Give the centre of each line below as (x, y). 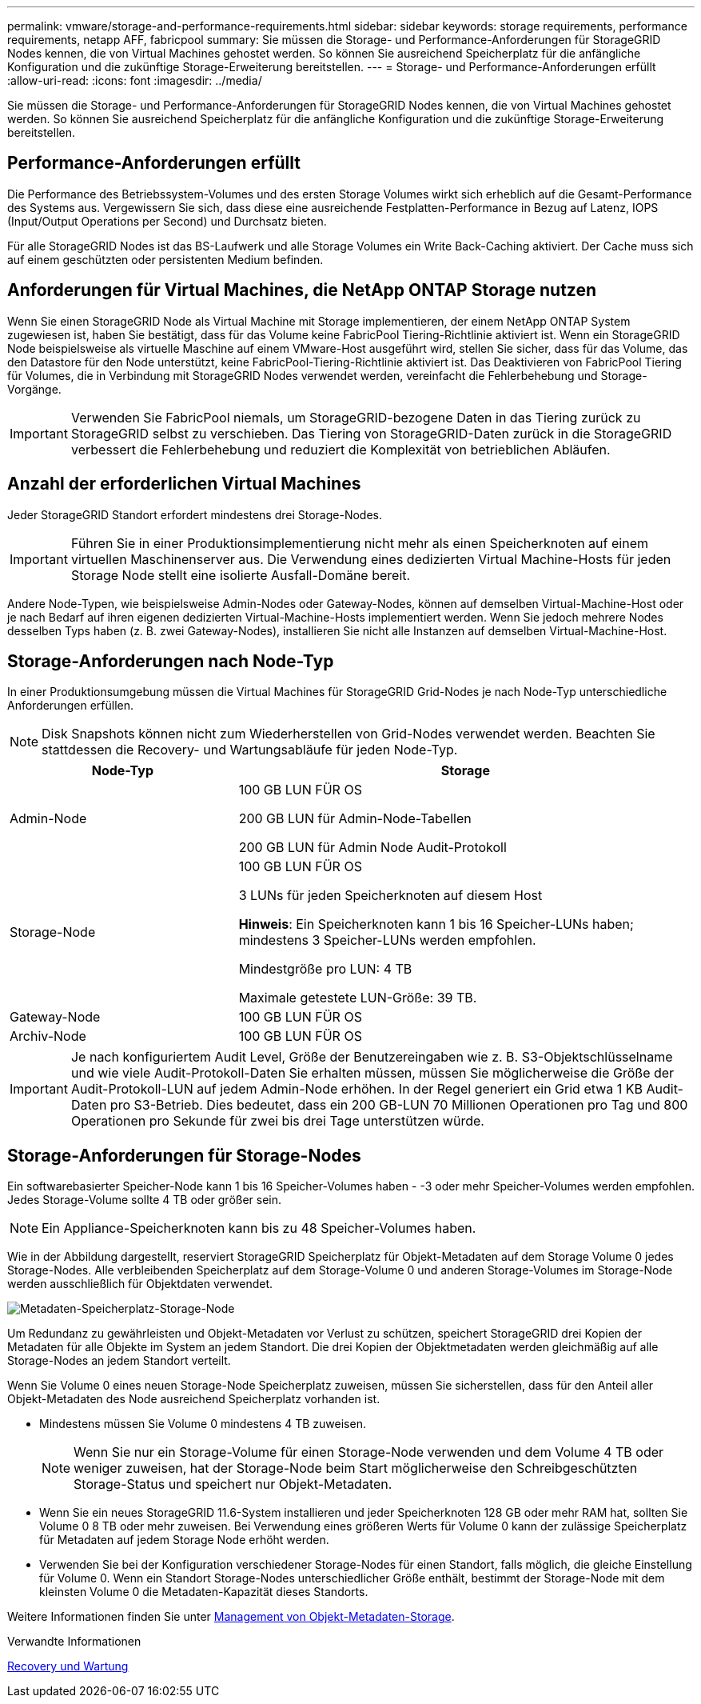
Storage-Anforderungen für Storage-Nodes (184, 1155)
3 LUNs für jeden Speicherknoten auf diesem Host (390, 896)
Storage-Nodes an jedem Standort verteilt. (119, 1361)
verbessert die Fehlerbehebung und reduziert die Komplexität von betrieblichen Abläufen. (341, 449)
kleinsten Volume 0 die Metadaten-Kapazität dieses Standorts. (204, 1592)
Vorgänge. (34, 389)
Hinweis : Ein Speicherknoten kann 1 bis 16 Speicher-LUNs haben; (436, 924)
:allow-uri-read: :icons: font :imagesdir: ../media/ (135, 80)
